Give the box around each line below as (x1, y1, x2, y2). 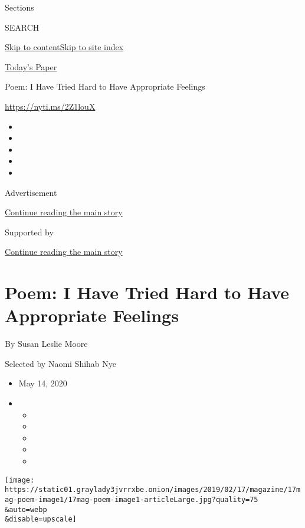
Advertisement (5, 186, 57, 198)
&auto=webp (5, 505, 47, 514)
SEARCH (5, 21, 40, 33)
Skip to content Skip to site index (5, 41, 124, 53)
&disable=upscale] (5, 515, 77, 524)
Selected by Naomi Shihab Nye (5, 357, 116, 369)
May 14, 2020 (18, 377, 67, 389)
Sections (5, 1, 34, 13)
